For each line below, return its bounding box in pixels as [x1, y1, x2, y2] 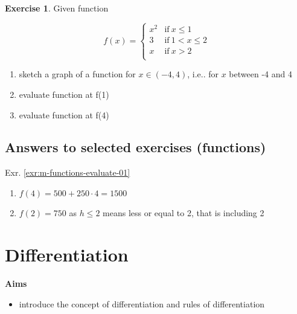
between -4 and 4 [229, 68, 292, 80]
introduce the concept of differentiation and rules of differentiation [19, 297, 265, 310]
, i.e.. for [187, 68, 219, 80]
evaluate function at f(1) [19, 88, 109, 100]
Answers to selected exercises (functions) [5, 138, 266, 156]
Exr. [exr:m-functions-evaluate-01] [5, 166, 130, 179]
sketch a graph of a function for [19, 68, 136, 80]
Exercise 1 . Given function [5, 2, 109, 14]
